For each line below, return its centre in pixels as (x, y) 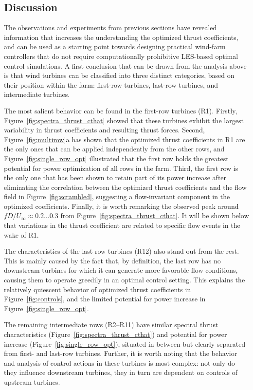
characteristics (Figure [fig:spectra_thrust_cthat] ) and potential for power (116, 334)
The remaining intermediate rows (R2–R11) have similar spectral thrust (111, 325)
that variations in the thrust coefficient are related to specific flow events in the (122, 225)
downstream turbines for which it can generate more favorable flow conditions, (121, 270)
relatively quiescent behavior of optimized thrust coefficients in (98, 289)
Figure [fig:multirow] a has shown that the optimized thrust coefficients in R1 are (125, 139)
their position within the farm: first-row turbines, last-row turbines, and (111, 84)
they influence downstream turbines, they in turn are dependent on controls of (121, 372)
